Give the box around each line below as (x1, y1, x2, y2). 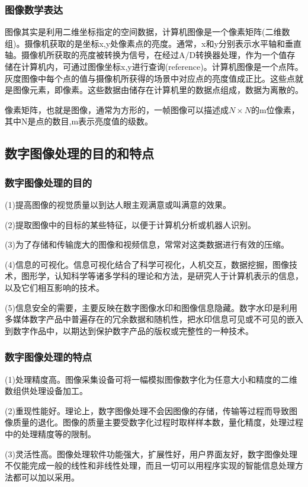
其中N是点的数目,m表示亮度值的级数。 (5, 115, 153, 127)
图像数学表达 (5, 2, 63, 17)
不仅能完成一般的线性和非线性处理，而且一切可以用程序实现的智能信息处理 (5, 459, 295, 472)
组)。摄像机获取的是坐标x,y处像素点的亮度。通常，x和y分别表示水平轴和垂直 (5, 37, 301, 49)
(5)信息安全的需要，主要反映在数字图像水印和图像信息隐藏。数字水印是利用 (5, 301, 297, 313)
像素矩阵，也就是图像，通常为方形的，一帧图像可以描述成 (5, 103, 229, 116)
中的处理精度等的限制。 (5, 427, 96, 440)
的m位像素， (251, 103, 300, 116)
